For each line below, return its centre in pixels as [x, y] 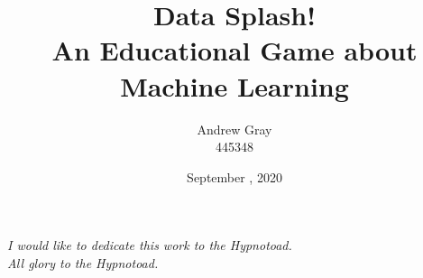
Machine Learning [234, 85]
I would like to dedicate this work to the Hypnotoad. [150, 245]
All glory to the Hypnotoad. [83, 262]
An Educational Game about [234, 50]
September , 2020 [234, 176]
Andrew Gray [234, 129]
